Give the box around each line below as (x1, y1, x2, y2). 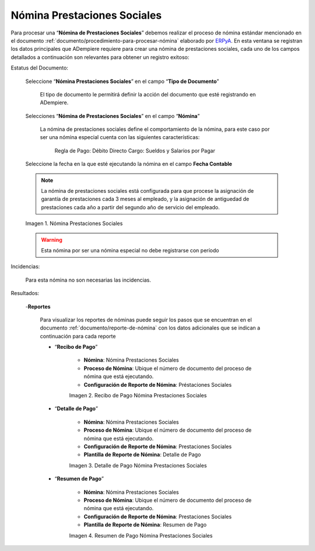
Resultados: (10, 290, 40, 297)
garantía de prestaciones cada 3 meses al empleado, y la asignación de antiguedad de (41, 196, 250, 203)
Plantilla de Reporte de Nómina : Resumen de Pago (83, 521, 207, 528)
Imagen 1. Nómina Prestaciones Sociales (25, 220, 123, 227)
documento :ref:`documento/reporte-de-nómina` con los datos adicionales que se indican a (40, 324, 261, 331)
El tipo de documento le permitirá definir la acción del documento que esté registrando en (40, 91, 256, 98)
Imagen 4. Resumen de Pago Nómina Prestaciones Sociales (69, 532, 213, 539)
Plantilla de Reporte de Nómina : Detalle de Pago (83, 451, 201, 458)
